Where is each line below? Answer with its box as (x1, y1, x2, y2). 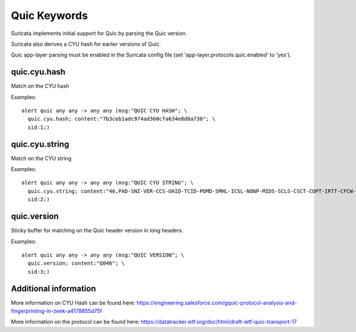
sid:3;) (27, 268, 50, 275)
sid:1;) (27, 124, 50, 131)
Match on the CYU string (11, 154, 72, 162)
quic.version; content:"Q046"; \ (27, 260, 125, 267)
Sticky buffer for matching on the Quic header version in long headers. (11, 227, 184, 234)
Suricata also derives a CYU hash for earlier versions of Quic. (11, 40, 161, 48)
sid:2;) (27, 196, 50, 203)
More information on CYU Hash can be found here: (11, 299, 136, 306)
